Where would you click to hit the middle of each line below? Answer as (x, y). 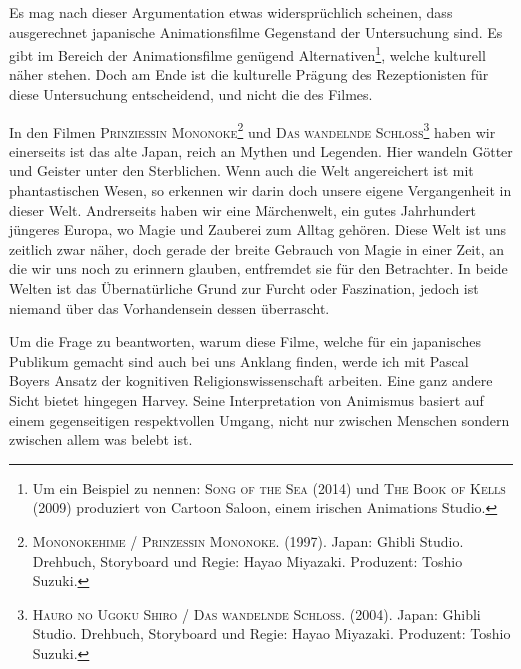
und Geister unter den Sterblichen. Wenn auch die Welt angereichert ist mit (241, 170)
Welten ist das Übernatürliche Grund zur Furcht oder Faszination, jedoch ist (244, 288)
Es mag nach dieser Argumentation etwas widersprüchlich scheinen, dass (231, 12)
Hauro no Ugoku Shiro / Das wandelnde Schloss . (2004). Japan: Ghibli (256, 613)
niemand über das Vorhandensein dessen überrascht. (169, 307)
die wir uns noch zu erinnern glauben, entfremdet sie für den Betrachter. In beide (258, 268)
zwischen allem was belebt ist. (101, 439)
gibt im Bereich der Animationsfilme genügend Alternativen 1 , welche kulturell (247, 53)
